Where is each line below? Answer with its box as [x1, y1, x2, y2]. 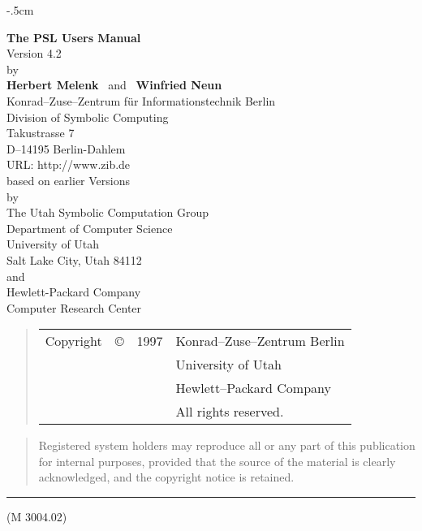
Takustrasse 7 [6, 124, 75, 141]
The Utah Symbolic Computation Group [6, 204, 209, 221]
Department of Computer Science [6, 219, 173, 236]
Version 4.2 [6, 45, 62, 62]
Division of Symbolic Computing [6, 108, 169, 125]
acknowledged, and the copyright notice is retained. [38, 468, 295, 486]
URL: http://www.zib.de [6, 156, 131, 173]
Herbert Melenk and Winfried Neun [6, 76, 222, 93]
